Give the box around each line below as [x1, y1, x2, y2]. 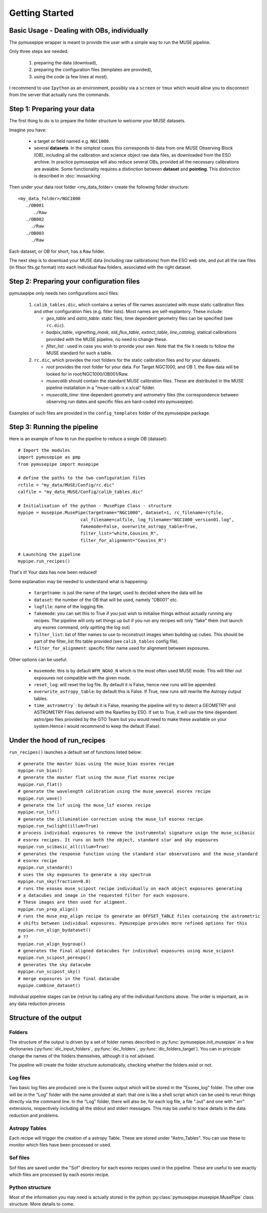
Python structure [9, 1184, 51, 1191]
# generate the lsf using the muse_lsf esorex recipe [18, 802, 151, 808]
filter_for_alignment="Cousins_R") [80, 538, 167, 543]
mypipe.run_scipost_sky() [18, 969, 81, 975]
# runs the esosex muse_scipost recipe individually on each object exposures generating [18, 885, 242, 891]
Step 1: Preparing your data [9, 105, 95, 113]
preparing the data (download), [34, 59, 97, 65]
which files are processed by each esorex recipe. [9, 1171, 110, 1177]
